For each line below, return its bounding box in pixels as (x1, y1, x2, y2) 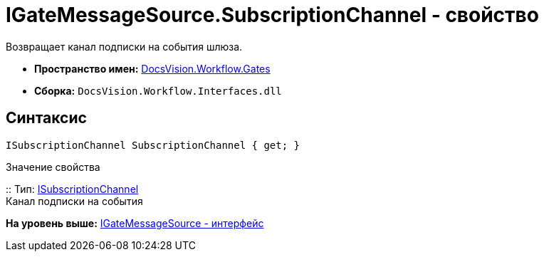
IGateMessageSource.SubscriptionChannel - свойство (6, 3, 539, 27)
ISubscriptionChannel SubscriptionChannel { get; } (6, 139, 300, 151)
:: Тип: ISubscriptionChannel (6, 182, 139, 195)
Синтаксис (6, 109, 87, 127)
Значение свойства (6, 160, 100, 173)
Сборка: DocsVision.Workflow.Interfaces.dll (34, 84, 282, 97)
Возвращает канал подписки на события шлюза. (6, 40, 243, 53)
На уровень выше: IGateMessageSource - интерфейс (6, 216, 264, 229)
